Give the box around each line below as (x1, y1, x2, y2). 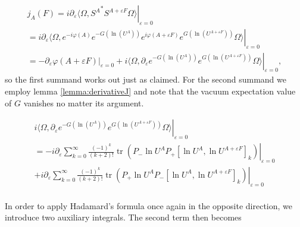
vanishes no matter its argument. (23, 96, 144, 109)
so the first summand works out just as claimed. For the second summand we (5, 73, 286, 86)
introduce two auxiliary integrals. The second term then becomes (5, 211, 242, 223)
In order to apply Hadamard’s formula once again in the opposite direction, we (5, 199, 292, 212)
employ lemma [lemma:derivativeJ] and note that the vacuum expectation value (5, 85, 296, 97)
